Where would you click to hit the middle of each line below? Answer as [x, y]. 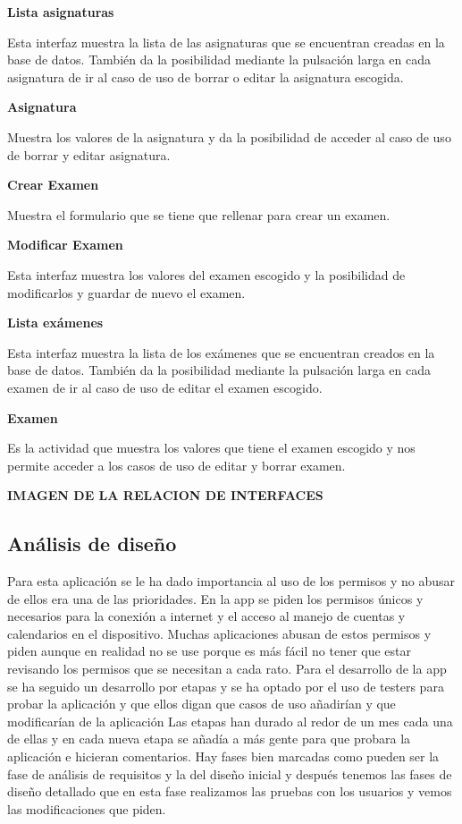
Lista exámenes [55, 323]
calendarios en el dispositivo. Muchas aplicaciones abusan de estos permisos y [219, 633]
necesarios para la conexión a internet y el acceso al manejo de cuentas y [206, 616]
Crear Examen [53, 185]
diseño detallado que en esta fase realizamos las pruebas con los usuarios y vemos [230, 791]
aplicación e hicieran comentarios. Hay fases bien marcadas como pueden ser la [223, 756]
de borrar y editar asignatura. [89, 154]
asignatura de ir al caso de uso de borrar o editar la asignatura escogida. [206, 76]
